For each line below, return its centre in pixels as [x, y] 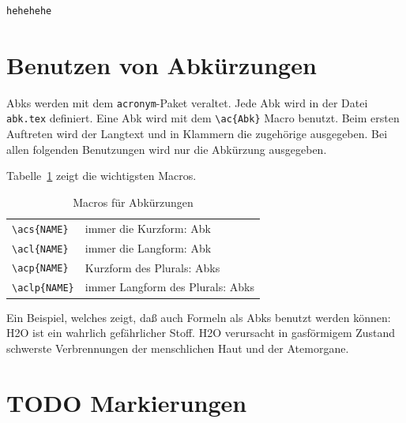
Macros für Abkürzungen [133, 202]
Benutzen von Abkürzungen [162, 64]
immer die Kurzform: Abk [148, 228]
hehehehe [29, 11]
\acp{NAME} [40, 269]
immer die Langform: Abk [148, 247]
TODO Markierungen [127, 402]
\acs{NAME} [40, 229]
